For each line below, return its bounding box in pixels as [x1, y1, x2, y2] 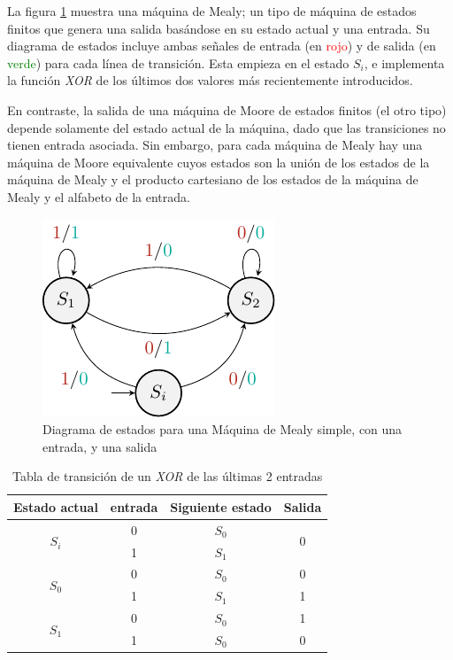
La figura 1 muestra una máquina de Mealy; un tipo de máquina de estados [7, 2, 417, 19]
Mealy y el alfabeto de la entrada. [7, 187, 190, 206]
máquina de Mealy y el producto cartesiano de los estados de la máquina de [7, 170, 418, 189]
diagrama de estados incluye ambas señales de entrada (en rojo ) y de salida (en [7, 36, 436, 55]
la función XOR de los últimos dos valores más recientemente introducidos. [7, 71, 413, 89]
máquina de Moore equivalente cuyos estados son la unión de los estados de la [7, 152, 430, 171]
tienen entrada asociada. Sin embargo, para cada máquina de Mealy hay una [7, 136, 423, 154]
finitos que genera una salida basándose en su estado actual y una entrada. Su [7, 19, 430, 37]
